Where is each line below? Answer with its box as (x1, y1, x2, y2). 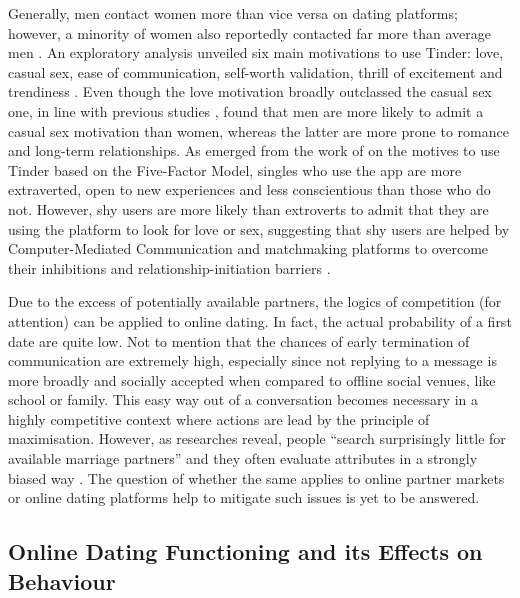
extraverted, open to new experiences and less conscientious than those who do (8, 179, 491, 200)
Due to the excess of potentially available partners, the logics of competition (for (8, 291, 502, 312)
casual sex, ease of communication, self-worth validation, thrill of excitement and (8, 61, 503, 82)
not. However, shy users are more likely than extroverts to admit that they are (8, 198, 489, 219)
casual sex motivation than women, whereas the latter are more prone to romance (8, 120, 509, 141)
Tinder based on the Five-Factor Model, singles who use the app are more (8, 159, 462, 180)
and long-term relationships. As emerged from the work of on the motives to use (8, 140, 500, 161)
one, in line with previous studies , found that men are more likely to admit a (8, 100, 484, 121)
